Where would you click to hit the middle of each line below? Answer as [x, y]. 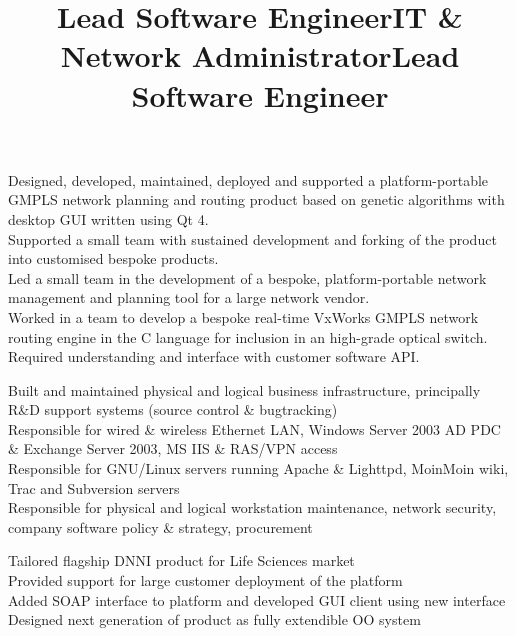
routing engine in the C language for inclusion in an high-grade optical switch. [248, 336]
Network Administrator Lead [260, 55]
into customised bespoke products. [113, 258]
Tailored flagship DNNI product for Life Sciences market [181, 560]
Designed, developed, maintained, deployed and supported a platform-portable [248, 179]
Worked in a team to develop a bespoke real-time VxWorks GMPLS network [243, 316]
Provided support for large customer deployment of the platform [205, 580]
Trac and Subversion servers [94, 487]
